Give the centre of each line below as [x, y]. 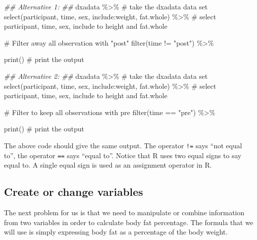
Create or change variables [74, 192]
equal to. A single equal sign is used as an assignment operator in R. [108, 165]
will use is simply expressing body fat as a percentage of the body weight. [116, 232]
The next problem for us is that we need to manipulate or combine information [124, 212]
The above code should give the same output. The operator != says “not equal [123, 145]
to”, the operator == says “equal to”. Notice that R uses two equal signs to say [123, 155]
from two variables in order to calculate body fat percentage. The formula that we [129, 222]
